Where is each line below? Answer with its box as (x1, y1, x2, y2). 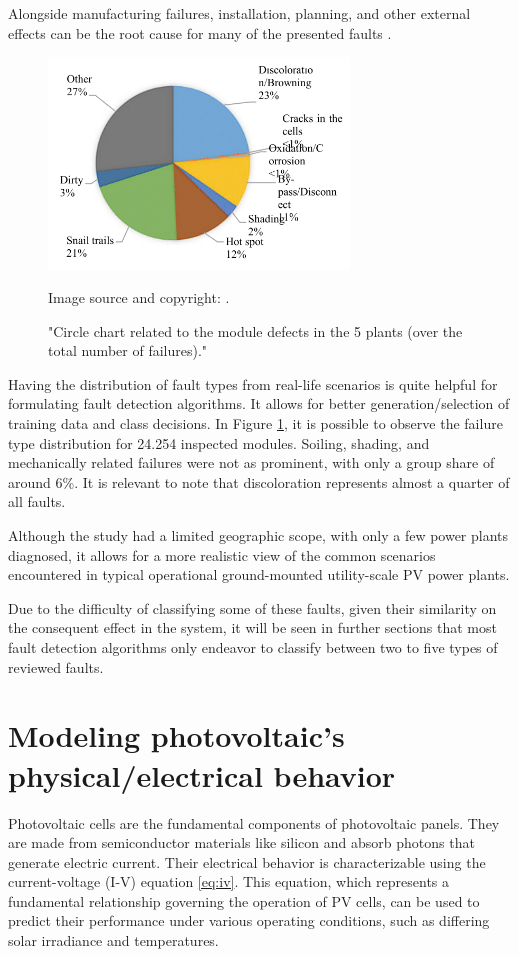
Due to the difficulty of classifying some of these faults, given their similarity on (8, 597, 497, 618)
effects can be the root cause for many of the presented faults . (8, 22, 392, 43)
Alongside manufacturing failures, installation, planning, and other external (8, 3, 471, 23)
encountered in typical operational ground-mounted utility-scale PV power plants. (8, 564, 510, 585)
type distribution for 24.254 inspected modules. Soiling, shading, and (8, 432, 430, 453)
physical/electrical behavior (8, 754, 396, 795)
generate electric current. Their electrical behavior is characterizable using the (8, 851, 486, 872)
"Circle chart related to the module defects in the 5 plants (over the (48, 320, 463, 341)
